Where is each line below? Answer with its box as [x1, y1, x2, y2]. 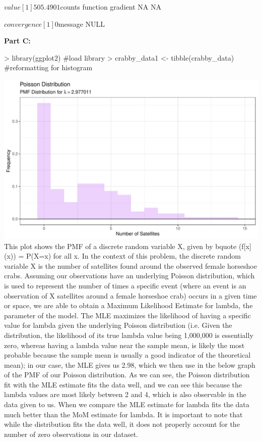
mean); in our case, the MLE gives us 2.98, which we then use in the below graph [4, 359, 255, 370]
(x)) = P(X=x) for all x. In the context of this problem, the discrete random [4, 251, 241, 261]
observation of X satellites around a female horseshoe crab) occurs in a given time [4, 290, 257, 301]
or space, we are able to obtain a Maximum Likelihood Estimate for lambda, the [4, 300, 253, 311]
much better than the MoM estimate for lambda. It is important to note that [4, 409, 243, 419]
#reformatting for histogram [4, 62, 93, 73]
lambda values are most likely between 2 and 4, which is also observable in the [4, 389, 246, 400]
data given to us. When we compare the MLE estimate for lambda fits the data [4, 399, 249, 410]
